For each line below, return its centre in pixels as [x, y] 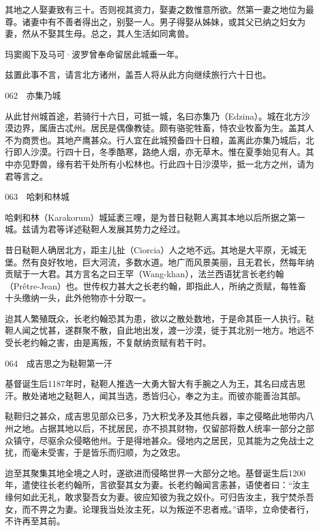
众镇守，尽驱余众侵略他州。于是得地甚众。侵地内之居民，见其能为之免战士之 [159, 440]
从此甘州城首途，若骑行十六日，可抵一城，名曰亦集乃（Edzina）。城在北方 [153, 116]
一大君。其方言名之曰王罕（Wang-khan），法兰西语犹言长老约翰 [157, 274]
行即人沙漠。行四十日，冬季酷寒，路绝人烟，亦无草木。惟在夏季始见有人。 [155, 152]
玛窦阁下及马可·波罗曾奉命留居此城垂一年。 [94, 54]
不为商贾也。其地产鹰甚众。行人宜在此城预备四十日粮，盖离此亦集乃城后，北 [159, 139]
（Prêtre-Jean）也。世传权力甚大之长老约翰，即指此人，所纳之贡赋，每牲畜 [156, 285]
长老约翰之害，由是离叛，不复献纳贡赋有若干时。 [112, 342]
